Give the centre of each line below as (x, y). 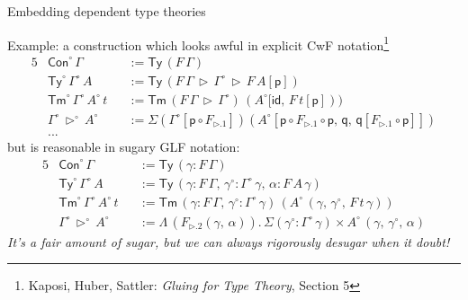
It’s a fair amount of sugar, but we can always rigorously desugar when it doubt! (229, 241)
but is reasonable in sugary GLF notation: (124, 146)
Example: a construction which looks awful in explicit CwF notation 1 (198, 43)
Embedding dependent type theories (107, 11)
